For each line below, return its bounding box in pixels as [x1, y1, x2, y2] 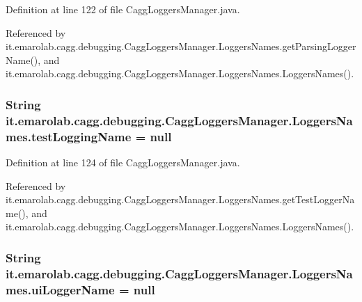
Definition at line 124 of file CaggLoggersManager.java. [6, 155, 240, 170]
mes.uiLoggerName [6, 280, 115, 298]
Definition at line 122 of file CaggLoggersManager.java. [6, 2, 240, 16]
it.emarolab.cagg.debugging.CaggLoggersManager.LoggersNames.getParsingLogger [6, 39, 356, 54]
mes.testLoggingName [6, 127, 132, 145]
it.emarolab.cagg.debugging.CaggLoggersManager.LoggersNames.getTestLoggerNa [6, 192, 355, 207]
